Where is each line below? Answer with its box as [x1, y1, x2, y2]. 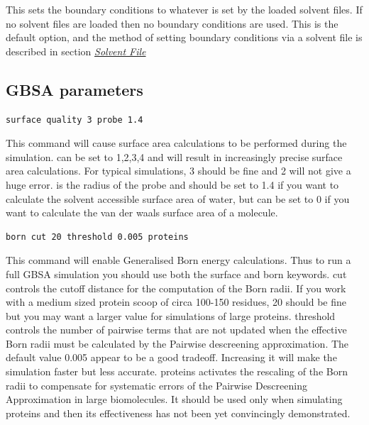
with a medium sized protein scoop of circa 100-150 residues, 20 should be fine [6, 294, 346, 309]
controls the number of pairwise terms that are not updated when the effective [6, 322, 347, 337]
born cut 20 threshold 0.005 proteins [6, 231, 189, 242]
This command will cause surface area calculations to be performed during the [6, 136, 347, 150]
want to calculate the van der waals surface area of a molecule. [6, 205, 278, 220]
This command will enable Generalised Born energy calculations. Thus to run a [6, 253, 351, 267]
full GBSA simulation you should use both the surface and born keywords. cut [6, 266, 347, 281]
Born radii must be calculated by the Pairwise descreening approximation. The [6, 336, 349, 351]
